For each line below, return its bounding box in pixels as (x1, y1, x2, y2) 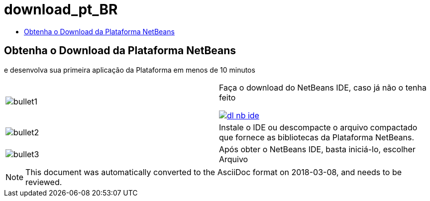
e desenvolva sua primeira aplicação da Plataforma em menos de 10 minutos (4, 65, 255, 74)
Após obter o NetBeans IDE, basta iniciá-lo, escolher (219, 144, 416, 154)
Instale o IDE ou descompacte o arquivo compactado (219, 122, 418, 132)
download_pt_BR (4, 1, 118, 18)
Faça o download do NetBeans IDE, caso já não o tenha (219, 82, 427, 93)
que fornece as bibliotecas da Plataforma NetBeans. (219, 132, 415, 142)
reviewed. (25, 177, 62, 187)
